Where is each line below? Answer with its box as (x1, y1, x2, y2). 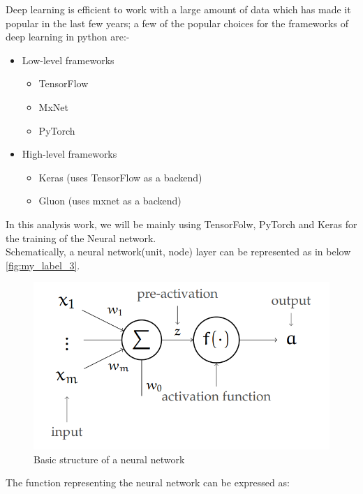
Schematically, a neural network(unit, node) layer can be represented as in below (6, 244, 351, 259)
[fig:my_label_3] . (6, 257, 80, 272)
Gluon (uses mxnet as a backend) (38, 193, 181, 208)
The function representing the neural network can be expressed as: (6, 475, 290, 490)
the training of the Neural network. (6, 230, 156, 245)
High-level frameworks (22, 147, 117, 161)
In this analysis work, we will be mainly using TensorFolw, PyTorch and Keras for (6, 216, 357, 231)
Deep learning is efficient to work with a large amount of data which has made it (6, 2, 351, 16)
